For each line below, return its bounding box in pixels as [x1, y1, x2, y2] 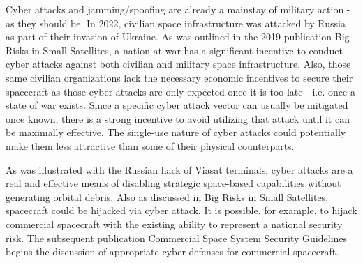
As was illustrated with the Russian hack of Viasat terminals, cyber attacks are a [6, 162, 353, 176]
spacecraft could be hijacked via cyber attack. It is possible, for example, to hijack [6, 203, 357, 218]
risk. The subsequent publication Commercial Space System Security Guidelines [6, 230, 348, 245]
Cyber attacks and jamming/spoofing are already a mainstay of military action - [6, 2, 350, 16]
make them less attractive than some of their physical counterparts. [6, 138, 295, 153]
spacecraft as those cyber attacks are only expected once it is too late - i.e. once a [6, 84, 355, 98]
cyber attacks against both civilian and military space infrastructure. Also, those [6, 57, 351, 71]
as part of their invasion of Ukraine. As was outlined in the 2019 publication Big [6, 29, 350, 44]
